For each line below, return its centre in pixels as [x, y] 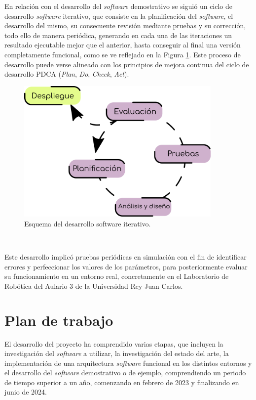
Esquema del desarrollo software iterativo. [88, 223]
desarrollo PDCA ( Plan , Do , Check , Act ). [67, 74]
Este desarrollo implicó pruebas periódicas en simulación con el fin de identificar [126, 257]
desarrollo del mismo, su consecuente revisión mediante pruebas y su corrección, [125, 25]
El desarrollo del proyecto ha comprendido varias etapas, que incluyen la [114, 343]
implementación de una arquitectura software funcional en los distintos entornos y [128, 363]
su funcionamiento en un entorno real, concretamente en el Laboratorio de [117, 276]
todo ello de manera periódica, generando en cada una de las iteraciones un [118, 35]
